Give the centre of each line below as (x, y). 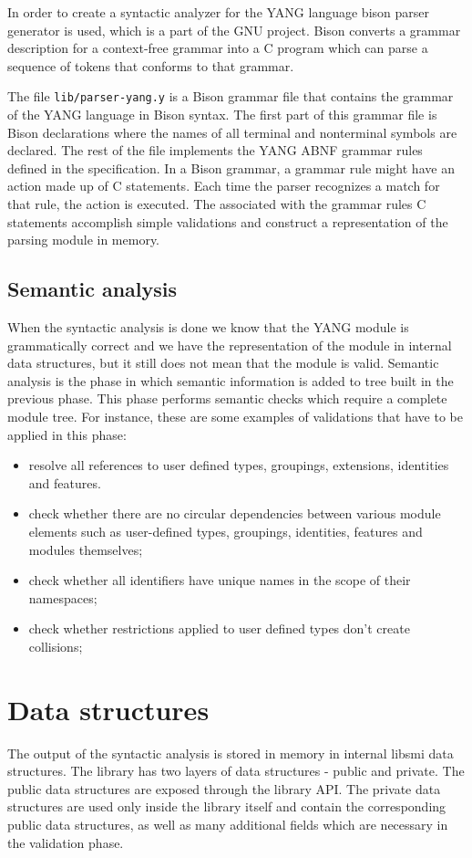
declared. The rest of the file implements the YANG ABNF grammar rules (215, 150)
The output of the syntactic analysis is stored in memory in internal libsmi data (231, 753)
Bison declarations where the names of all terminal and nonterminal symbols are (232, 132)
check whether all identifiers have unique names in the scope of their (220, 580)
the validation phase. (66, 842)
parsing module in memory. (84, 240)
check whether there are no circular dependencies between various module (235, 513)
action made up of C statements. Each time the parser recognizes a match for (224, 186)
